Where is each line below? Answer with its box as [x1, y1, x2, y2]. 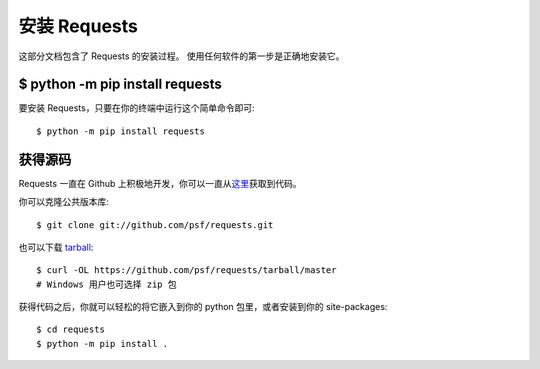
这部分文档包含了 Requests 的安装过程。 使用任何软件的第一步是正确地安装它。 [18, 50, 345, 62]
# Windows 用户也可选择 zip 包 [36, 278, 177, 290]
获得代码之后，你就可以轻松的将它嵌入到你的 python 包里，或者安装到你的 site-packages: [18, 301, 388, 313]
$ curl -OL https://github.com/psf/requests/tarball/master [36, 265, 337, 276]
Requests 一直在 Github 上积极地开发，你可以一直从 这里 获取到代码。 [18, 177, 302, 189]
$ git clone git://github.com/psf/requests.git [36, 219, 274, 230]
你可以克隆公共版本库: [18, 196, 110, 208]
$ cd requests [36, 324, 105, 335]
